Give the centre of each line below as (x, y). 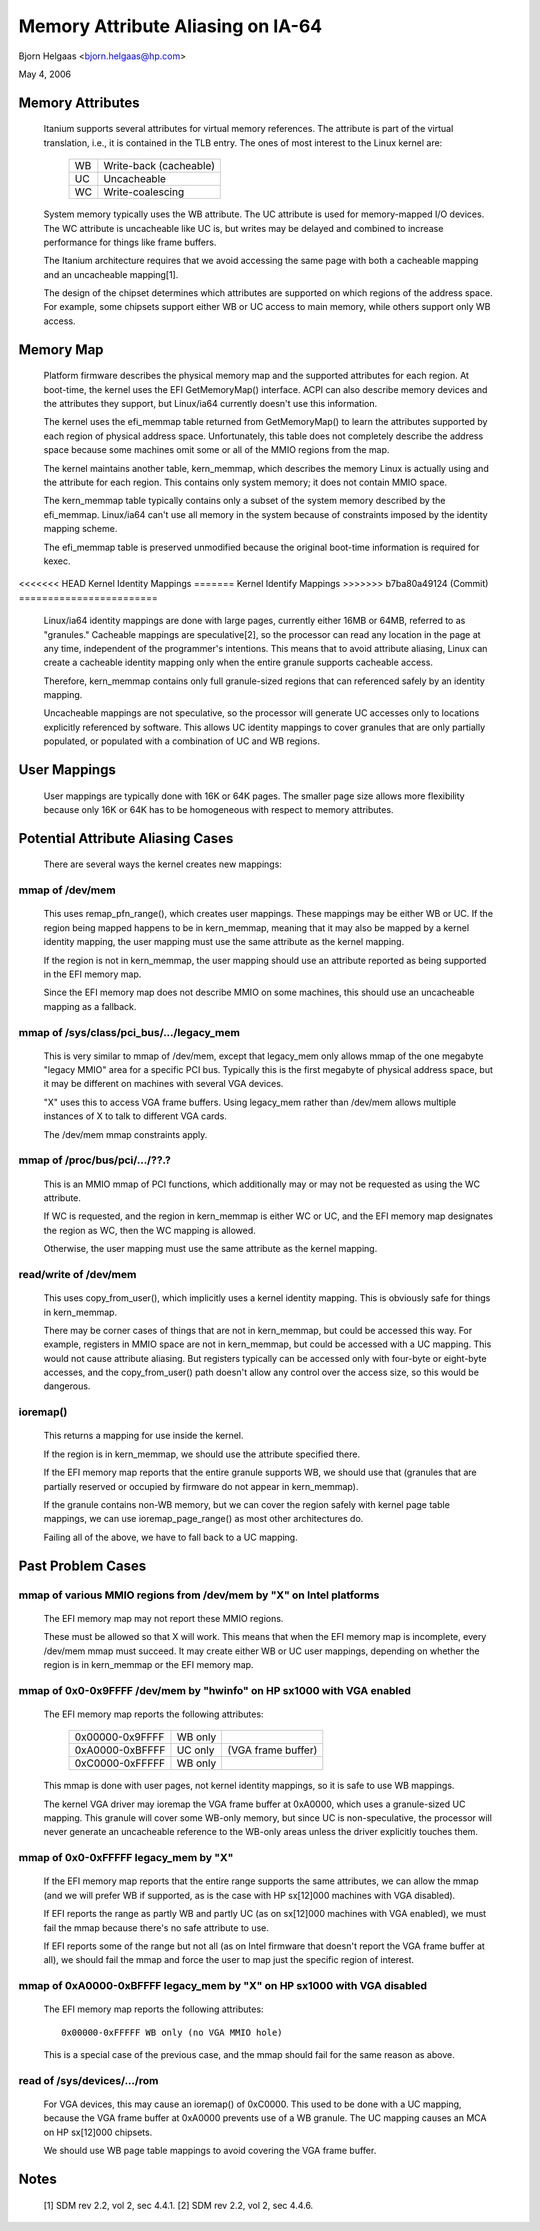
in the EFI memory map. (92, 974)
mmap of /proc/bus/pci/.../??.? (95, 1160)
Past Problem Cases (82, 1565)
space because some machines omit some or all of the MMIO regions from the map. (216, 450)
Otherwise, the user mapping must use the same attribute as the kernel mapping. (210, 1249)
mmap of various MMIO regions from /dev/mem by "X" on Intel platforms (199, 1595)
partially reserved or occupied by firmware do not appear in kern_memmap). (201, 1486)
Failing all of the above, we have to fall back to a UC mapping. (171, 1537)
